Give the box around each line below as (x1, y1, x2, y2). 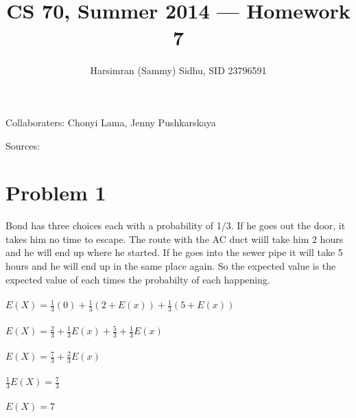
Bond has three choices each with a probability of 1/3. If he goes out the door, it (5, 218, 346, 233)
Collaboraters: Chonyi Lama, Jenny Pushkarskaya (5, 115, 216, 129)
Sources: (5, 138, 40, 152)
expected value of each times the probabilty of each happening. (5, 272, 270, 286)
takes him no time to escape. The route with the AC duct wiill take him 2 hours (5, 231, 344, 246)
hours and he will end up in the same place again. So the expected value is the (5, 259, 336, 272)
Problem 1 (5, 178, 106, 207)
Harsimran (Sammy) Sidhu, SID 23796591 (90, 63, 267, 78)
